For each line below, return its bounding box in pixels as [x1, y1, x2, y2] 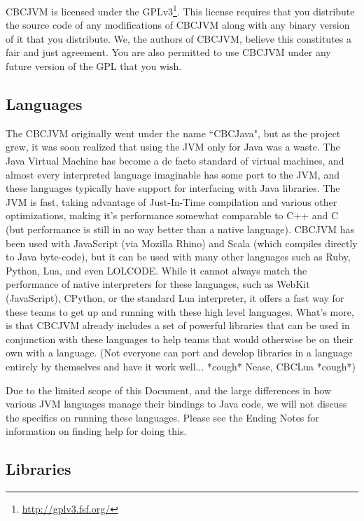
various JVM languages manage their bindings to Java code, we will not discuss [6, 396, 347, 411]
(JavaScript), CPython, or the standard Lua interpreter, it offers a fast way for [6, 290, 344, 305]
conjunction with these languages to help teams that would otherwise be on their [6, 331, 353, 346]
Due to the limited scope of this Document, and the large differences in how [6, 382, 331, 397]
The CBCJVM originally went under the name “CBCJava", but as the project [6, 125, 341, 140]
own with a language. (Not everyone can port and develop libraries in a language [6, 345, 353, 360]
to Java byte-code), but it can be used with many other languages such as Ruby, [6, 249, 351, 264]
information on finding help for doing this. [6, 424, 187, 438]
